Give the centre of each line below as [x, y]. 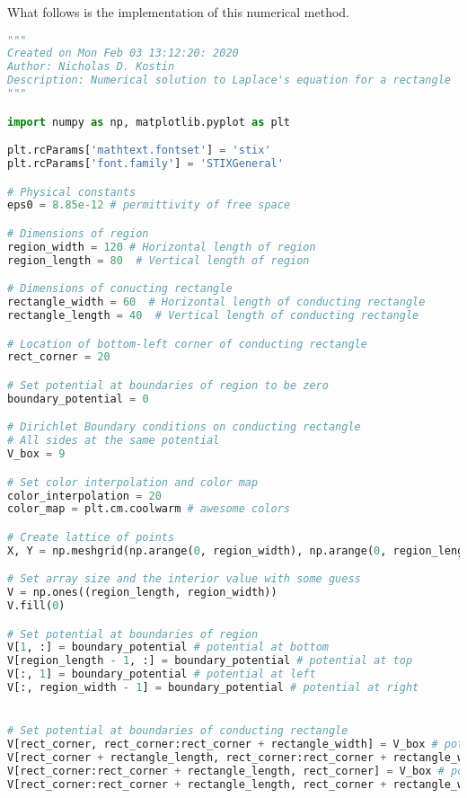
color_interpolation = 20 [84, 496]
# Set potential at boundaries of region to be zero [168, 385]
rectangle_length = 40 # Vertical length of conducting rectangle [213, 315]
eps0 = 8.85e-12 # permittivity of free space [149, 205]
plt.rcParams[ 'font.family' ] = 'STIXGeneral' [145, 164]
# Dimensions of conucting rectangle [120, 289]
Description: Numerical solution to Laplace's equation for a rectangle [229, 80]
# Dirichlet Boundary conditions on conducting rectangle [184, 427]
